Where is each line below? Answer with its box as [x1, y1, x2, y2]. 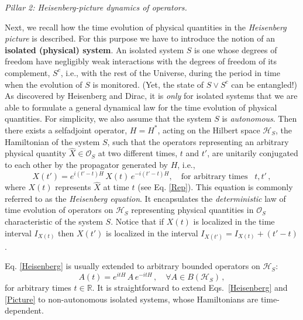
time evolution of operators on [5, 204, 113, 216]
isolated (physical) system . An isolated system [5, 43, 184, 56]
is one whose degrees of [194, 43, 277, 56]
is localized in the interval [106, 226, 198, 239]
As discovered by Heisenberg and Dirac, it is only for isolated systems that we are [5, 90, 298, 102]
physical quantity [5, 147, 67, 159]
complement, [5, 66, 50, 78]
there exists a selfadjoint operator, [5, 123, 128, 136]
